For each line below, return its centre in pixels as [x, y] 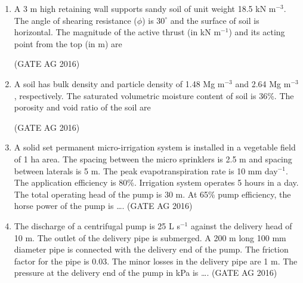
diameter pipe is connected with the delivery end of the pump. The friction [151, 249]
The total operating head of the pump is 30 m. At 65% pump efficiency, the [152, 194]
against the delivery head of [241, 225]
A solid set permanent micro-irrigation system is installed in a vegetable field [155, 147]
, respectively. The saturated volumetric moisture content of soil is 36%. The [154, 95]
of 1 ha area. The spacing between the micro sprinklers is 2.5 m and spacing [153, 159]
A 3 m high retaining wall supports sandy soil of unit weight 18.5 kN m [145, 8]
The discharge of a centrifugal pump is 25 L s [97, 225]
